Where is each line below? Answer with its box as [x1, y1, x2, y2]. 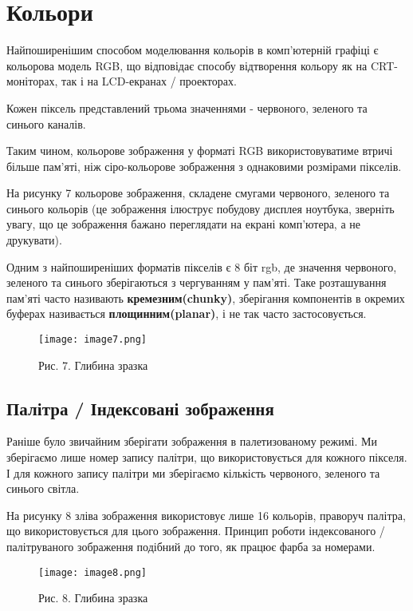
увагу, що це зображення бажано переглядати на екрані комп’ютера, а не [6, 216, 360, 232]
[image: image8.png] [38, 566, 147, 578]
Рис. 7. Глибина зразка [38, 356, 148, 373]
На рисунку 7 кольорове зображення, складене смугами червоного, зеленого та [6, 184, 390, 201]
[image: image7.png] [38, 334, 147, 346]
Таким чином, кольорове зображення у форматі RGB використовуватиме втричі [6, 142, 393, 159]
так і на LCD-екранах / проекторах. [61, 73, 237, 89]
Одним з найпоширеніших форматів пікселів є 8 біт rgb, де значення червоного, [6, 258, 397, 275]
